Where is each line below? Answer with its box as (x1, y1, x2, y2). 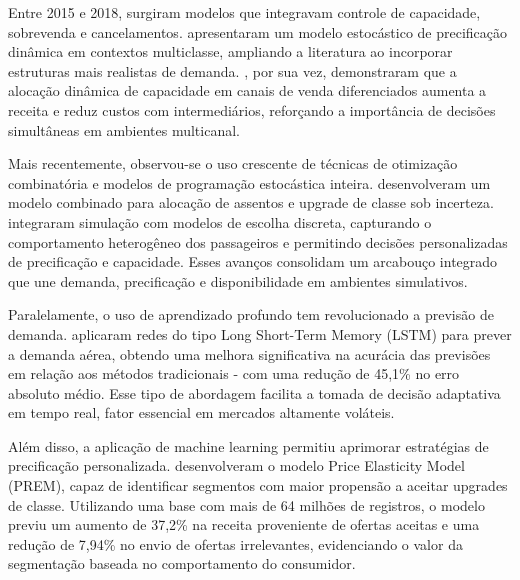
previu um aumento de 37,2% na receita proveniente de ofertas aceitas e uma (8, 514, 480, 535)
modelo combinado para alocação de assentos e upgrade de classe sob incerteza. (8, 192, 494, 213)
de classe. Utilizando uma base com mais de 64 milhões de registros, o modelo (8, 494, 485, 515)
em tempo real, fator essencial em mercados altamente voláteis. (8, 402, 395, 423)
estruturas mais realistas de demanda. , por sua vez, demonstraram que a (8, 60, 457, 81)
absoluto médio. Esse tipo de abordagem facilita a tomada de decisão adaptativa (8, 382, 501, 403)
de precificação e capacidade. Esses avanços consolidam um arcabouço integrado (8, 251, 498, 272)
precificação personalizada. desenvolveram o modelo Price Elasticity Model (8, 455, 465, 476)
